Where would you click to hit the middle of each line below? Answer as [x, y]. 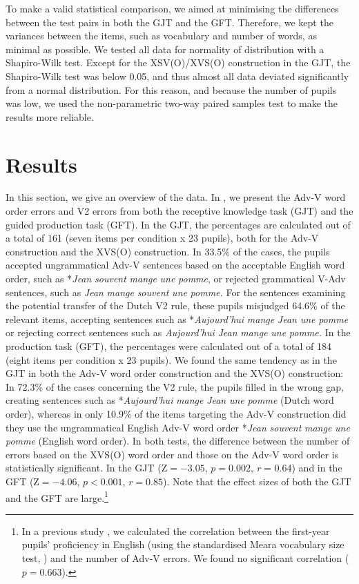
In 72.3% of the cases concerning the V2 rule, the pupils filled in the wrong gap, [175, 386]
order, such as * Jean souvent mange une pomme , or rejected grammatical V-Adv [176, 279]
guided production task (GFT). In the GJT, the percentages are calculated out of [178, 224]
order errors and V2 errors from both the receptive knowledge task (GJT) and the [179, 211]
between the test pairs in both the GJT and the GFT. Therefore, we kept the [169, 22]
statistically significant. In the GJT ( [84, 468]
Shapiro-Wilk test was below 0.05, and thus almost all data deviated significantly [177, 76]
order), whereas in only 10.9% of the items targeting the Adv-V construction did [176, 413]
